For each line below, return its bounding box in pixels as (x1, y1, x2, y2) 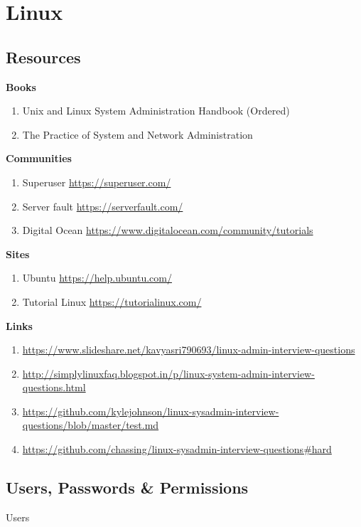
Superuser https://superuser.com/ (22, 174, 171, 189)
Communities (6, 151, 72, 166)
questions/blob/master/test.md (22, 417, 159, 432)
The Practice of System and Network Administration (22, 127, 253, 142)
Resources (6, 46, 81, 68)
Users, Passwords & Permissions (6, 477, 249, 499)
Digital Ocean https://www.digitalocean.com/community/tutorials (22, 223, 313, 238)
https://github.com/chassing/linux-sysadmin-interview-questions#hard (22, 442, 332, 457)
